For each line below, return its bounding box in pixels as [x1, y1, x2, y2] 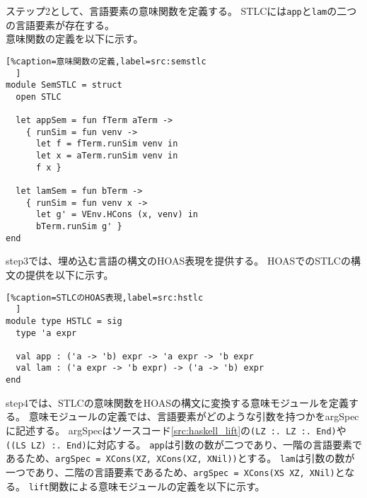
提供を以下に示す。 [25, 267, 114, 282]
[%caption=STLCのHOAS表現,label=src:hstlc [6, 292, 204, 303]
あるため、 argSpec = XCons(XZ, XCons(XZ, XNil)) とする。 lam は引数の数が [6, 451, 355, 465]
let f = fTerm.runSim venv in [35, 139, 178, 149]
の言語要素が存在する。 [6, 17, 115, 32]
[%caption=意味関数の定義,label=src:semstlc [6, 56, 206, 66]
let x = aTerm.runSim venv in [35, 151, 178, 161]
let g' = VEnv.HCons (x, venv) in [35, 209, 199, 220]
